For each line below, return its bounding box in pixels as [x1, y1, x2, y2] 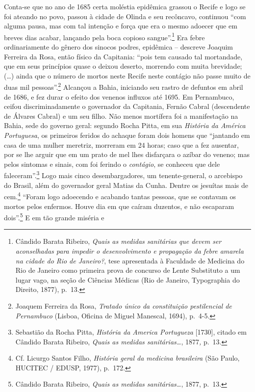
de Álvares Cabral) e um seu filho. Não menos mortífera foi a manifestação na [4, 110, 238, 121]
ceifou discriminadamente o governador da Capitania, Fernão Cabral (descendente [4, 101, 250, 111]
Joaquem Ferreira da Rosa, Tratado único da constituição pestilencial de [15, 300, 232, 311]
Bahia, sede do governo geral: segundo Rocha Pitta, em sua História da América [4, 120, 246, 131]
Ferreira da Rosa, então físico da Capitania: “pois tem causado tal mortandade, [4, 51, 243, 61]
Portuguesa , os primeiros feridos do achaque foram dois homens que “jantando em [4, 130, 250, 140]
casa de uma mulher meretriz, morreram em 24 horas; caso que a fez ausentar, [4, 139, 239, 150]
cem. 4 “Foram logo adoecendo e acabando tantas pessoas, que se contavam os [4, 190, 236, 201]
